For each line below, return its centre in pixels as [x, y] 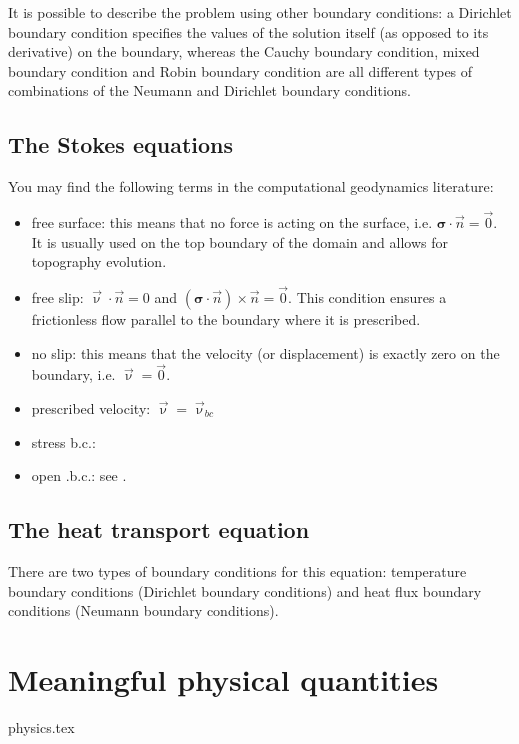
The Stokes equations [121, 144]
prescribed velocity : [91, 407]
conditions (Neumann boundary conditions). [143, 610]
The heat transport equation [159, 529]
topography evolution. [99, 261]
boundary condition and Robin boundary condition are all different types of [240, 70]
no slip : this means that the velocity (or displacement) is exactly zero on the [265, 352]
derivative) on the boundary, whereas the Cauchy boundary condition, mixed [244, 51]
